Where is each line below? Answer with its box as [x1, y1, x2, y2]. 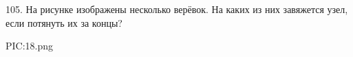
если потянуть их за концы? [6, 15, 122, 30]
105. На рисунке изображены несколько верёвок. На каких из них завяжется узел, [6, 2, 348, 16]
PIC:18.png [6, 38, 54, 53]
